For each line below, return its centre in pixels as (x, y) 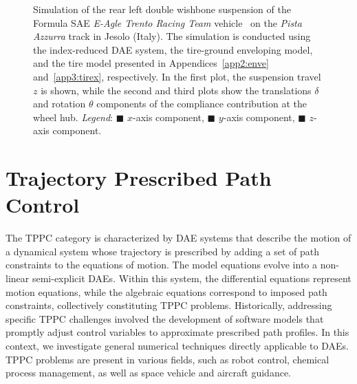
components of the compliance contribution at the (202, 104)
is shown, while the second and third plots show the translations (176, 90)
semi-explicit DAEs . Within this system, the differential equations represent (192, 278)
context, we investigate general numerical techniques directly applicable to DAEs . (177, 345)
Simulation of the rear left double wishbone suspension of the (162, 9)
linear (18, 278)
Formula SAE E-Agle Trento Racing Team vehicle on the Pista (167, 22)
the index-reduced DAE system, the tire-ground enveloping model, (173, 49)
